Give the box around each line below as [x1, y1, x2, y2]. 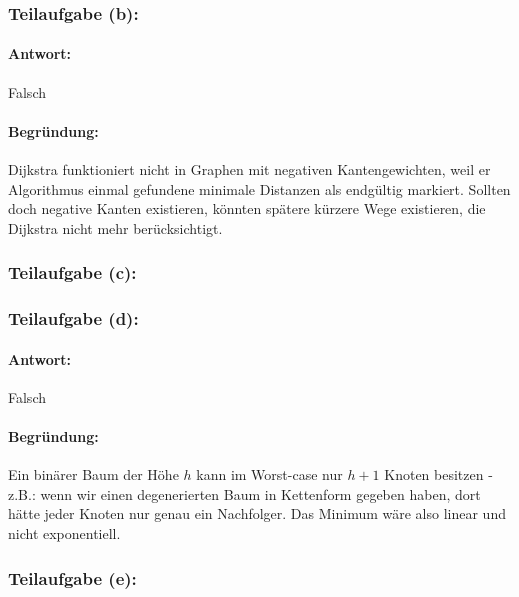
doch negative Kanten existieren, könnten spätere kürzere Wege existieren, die [8, 198, 486, 219]
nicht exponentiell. [8, 523, 121, 544]
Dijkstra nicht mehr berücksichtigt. [8, 217, 223, 238]
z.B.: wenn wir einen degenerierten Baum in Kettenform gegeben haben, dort [8, 483, 481, 504]
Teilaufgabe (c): [8, 260, 137, 285]
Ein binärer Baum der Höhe [8, 464, 179, 485]
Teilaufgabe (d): [8, 306, 139, 331]
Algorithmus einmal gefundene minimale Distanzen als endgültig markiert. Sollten [8, 178, 511, 199]
